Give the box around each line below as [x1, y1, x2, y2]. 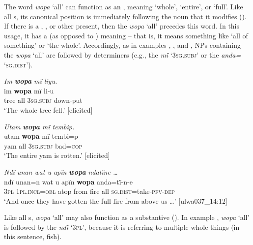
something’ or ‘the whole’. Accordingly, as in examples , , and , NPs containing [4, 40, 241, 50]
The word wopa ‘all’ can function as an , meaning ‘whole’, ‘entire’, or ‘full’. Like [4, 1, 243, 11]
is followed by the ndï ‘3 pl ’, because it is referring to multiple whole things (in [4, 221, 240, 232]
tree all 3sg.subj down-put [4, 95, 83, 105]
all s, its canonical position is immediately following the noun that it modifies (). [4, 11, 247, 21]
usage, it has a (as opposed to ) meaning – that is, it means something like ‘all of [4, 30, 248, 40]
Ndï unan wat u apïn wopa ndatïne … [4, 166, 118, 177]
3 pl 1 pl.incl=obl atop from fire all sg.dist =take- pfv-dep [4, 186, 175, 196]
